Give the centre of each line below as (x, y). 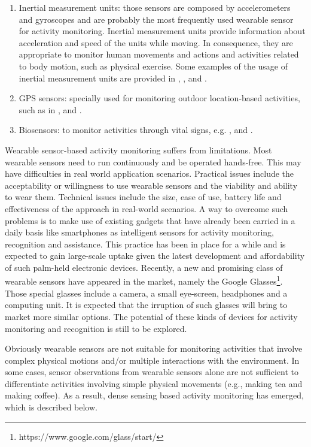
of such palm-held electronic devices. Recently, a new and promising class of (144, 267)
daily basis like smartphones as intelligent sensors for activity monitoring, (139, 232)
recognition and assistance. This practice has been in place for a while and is (145, 244)
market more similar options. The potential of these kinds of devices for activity (151, 316)
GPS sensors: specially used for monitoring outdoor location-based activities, (159, 98)
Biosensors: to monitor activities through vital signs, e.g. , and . (136, 130)
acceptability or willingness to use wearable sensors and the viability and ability (151, 185)
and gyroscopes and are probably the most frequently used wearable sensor (156, 19)
